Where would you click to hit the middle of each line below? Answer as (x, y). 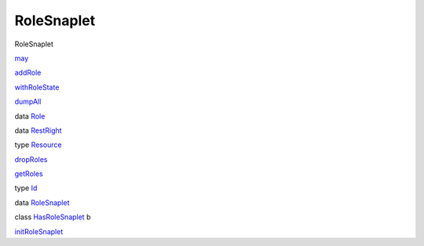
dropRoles (31, 159)
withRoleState (37, 87)
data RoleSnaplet (42, 202)
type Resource (38, 145)
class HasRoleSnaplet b (53, 217)
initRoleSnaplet (39, 231)
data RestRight (38, 130)
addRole (28, 73)
